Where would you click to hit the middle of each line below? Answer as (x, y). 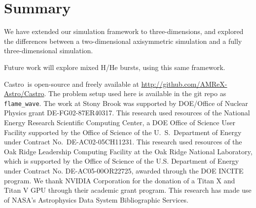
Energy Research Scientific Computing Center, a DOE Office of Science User (120, 122)
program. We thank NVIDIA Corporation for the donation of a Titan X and (120, 180)
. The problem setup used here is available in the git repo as (135, 93)
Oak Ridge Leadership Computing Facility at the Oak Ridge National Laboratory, (128, 151)
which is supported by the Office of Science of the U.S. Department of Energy (122, 161)
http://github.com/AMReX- (184, 84)
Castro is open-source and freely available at (72, 84)
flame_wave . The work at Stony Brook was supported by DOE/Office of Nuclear (126, 103)
